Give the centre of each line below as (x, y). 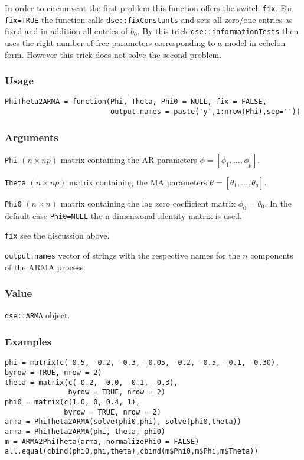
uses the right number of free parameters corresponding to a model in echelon (145, 42)
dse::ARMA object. (37, 315)
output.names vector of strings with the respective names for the (122, 255)
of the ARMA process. (45, 267)
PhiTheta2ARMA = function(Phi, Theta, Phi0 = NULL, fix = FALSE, (136, 102)
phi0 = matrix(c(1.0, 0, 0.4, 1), (73, 402)
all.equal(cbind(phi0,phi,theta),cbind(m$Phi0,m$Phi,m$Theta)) (132, 451)
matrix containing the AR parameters (129, 159)
